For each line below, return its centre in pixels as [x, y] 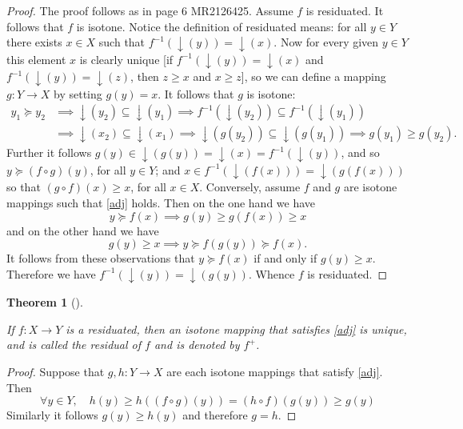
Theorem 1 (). [45, 302]
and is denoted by [197, 345]
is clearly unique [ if [126, 59]
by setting [78, 93]
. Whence [271, 273]
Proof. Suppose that [56, 371]
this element [36, 59]
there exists [34, 42]
